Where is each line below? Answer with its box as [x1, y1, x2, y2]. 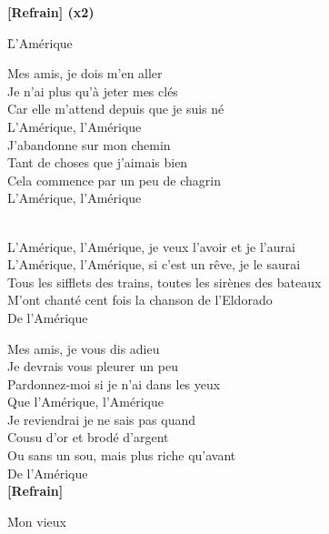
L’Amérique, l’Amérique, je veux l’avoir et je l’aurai [7, 237, 295, 256]
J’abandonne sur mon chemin [7, 135, 171, 154]
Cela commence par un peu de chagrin [7, 170, 221, 189]
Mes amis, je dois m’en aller [7, 64, 163, 83]
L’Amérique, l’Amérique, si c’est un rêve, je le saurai [7, 255, 301, 274]
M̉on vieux [7, 511, 66, 530]
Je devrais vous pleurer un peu [7, 357, 178, 376]
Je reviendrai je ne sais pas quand [7, 409, 196, 428]
